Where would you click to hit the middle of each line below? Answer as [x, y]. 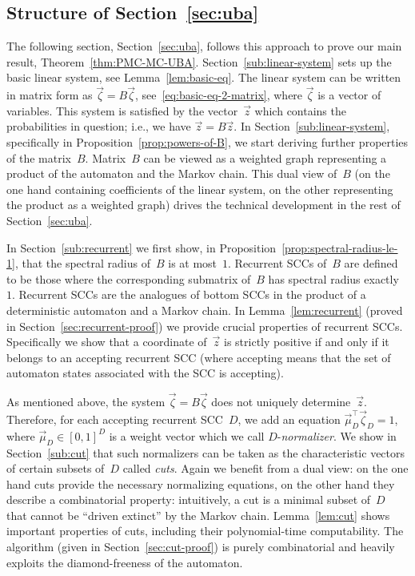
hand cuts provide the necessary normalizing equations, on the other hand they [201, 483]
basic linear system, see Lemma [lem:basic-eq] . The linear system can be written [204, 77]
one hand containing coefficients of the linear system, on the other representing [200, 189]
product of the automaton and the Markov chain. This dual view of [172, 173]
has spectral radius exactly [333, 278]
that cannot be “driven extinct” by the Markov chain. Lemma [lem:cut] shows [198, 515]
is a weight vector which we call [187, 435]
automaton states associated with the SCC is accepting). [145, 373]
